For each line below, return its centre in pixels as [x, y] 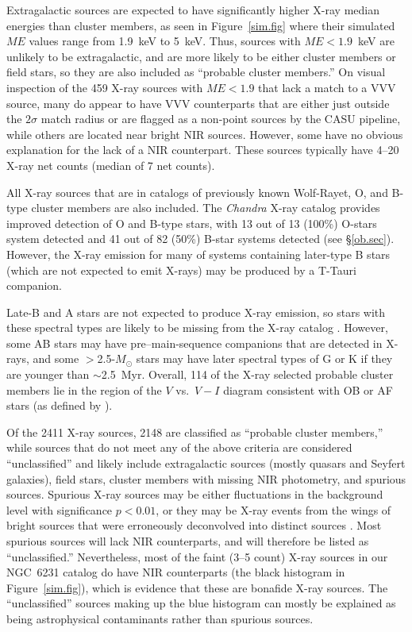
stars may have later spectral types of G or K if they [264, 358]
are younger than [48, 374]
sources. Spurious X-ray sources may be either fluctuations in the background [195, 494]
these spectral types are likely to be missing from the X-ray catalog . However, [197, 328]
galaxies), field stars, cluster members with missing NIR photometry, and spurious [206, 478]
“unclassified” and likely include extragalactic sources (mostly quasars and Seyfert [206, 463]
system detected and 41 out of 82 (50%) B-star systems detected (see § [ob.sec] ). [200, 239]
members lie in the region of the [84, 389]
